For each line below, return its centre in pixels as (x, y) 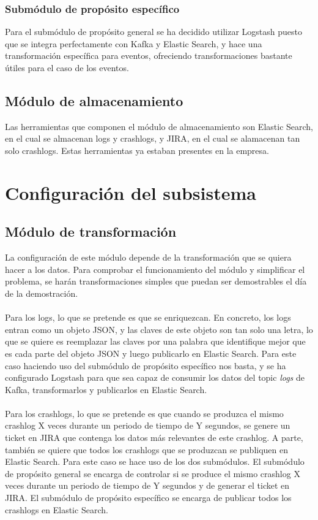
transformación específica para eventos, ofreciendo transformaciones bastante (149, 55)
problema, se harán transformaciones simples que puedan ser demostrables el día (156, 281)
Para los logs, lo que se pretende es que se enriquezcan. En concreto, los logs (148, 317)
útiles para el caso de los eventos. (67, 67)
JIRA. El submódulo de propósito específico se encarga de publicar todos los (148, 498)
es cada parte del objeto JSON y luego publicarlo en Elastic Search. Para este (151, 353)
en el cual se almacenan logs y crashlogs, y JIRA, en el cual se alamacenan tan (153, 138)
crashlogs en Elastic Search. (57, 509)
